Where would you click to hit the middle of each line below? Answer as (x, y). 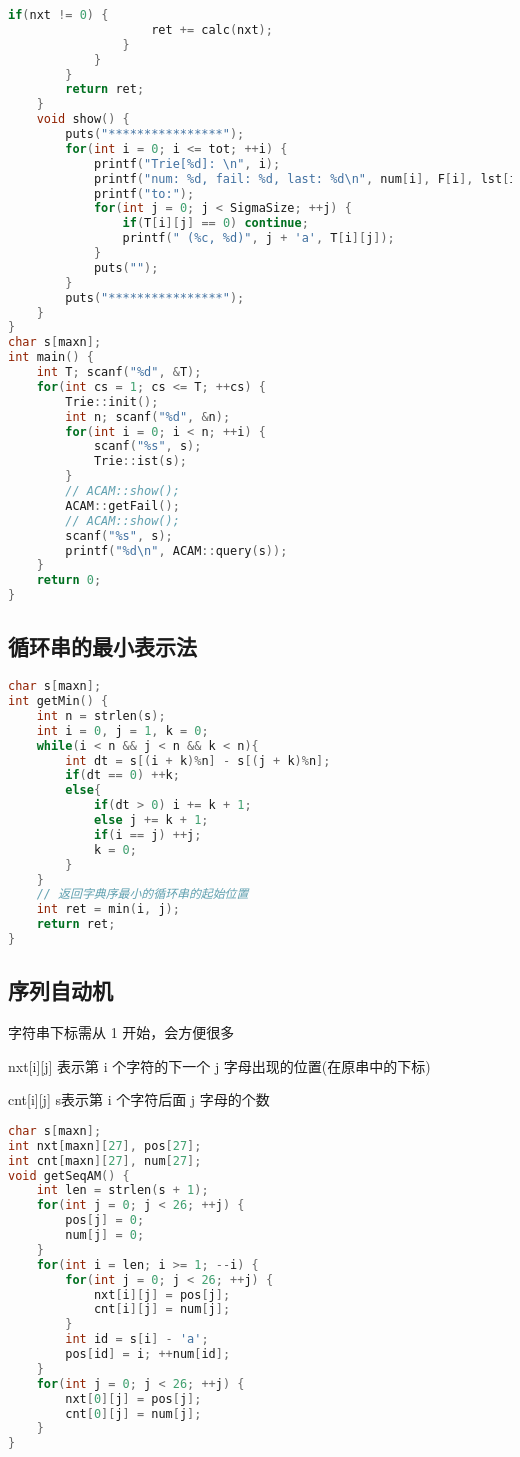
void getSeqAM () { (69, 1175)
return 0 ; (69, 580)
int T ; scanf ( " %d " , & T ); (119, 372)
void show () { (83, 119)
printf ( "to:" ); (144, 193)
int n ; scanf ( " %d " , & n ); (148, 416)
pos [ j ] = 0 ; (105, 1220)
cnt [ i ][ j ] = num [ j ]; (162, 1309)
